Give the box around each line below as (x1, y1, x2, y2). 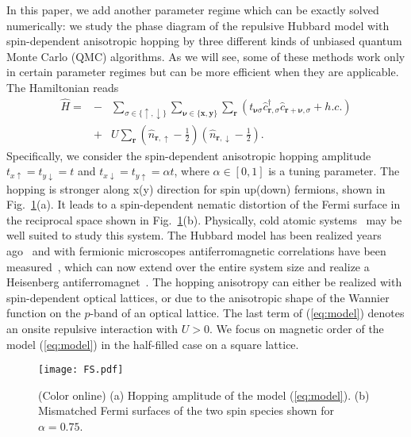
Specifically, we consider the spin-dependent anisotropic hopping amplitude (6, 147, 371, 163)
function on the (6, 305, 81, 321)
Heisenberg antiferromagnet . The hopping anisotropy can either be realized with (6, 274, 402, 290)
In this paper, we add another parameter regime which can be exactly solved (6, 2, 379, 17)
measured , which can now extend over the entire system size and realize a (6, 258, 370, 274)
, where (174, 163, 209, 179)
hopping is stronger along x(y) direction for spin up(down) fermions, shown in (6, 180, 386, 197)
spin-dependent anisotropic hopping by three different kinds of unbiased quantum (6, 33, 402, 49)
